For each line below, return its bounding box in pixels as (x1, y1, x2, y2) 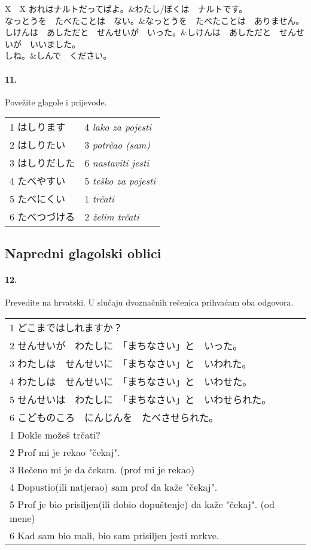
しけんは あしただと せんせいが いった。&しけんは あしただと (5, 26, 271, 38)
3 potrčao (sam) (84, 137, 150, 152)
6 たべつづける (10, 210, 75, 224)
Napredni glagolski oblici (5, 243, 161, 262)
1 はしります (10, 120, 66, 134)
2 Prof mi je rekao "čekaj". (10, 445, 120, 459)
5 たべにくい (10, 192, 66, 206)
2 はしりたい (10, 138, 66, 152)
